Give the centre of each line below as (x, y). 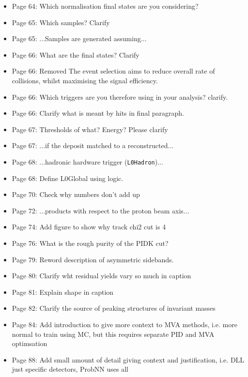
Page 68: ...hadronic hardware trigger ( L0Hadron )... (87, 161)
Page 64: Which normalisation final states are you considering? (105, 6)
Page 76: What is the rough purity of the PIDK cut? (90, 243)
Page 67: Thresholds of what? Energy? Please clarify (90, 129)
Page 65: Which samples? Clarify (61, 22)
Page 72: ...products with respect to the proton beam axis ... (101, 210)
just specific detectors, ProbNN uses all (70, 369)
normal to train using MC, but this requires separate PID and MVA (113, 334)
